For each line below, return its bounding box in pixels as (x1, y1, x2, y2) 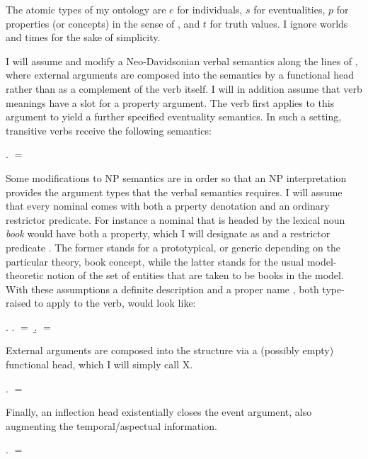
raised (6, 295, 31, 310)
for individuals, (177, 2, 243, 16)
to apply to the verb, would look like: (34, 295, 196, 310)
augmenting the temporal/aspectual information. (6, 418, 217, 433)
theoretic (6, 268, 44, 283)
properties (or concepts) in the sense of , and (6, 16, 200, 30)
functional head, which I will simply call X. (6, 357, 193, 372)
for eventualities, (253, 2, 326, 16)
